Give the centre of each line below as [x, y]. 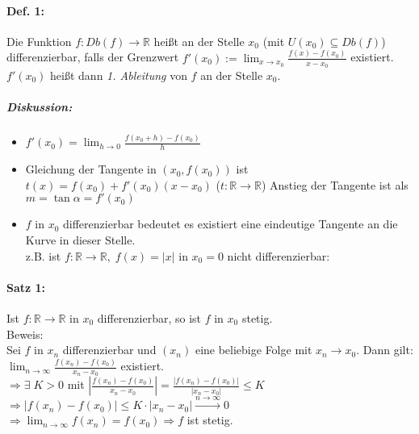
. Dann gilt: [385, 350]
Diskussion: [40, 107]
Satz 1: [26, 287]
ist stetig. [210, 420]
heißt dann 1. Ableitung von [119, 75]
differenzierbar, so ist [149, 318]
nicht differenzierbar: [279, 255]
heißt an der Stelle [199, 41]
